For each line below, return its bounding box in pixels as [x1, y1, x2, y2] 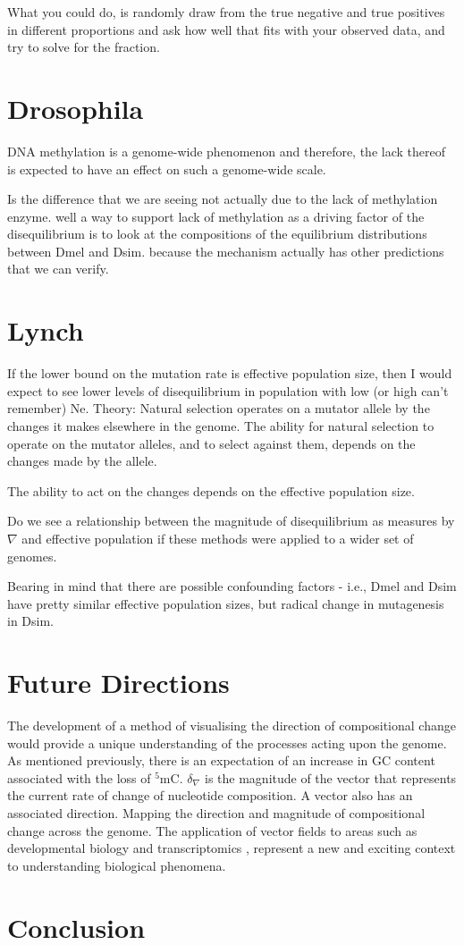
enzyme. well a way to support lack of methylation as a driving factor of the [7, 207, 425, 225]
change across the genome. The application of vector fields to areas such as [7, 821, 418, 840]
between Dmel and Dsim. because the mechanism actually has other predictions [7, 241, 444, 260]
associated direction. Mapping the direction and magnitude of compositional [7, 804, 426, 822]
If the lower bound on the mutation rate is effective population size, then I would [7, 364, 452, 383]
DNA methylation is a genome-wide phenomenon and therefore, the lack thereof [7, 141, 445, 160]
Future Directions [7, 664, 230, 701]
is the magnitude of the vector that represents [205, 768, 457, 787]
